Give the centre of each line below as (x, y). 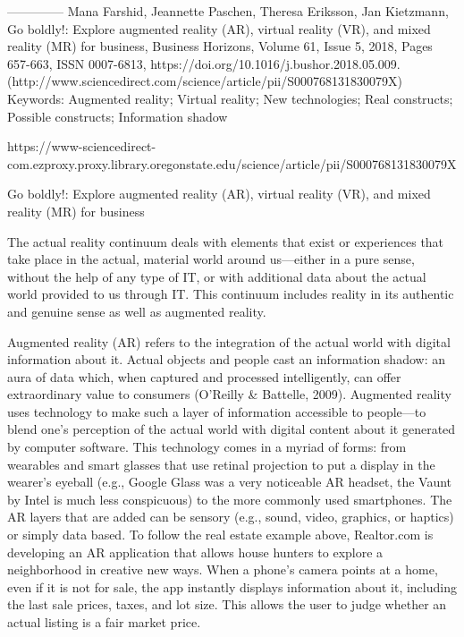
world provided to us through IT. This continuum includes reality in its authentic (231, 294)
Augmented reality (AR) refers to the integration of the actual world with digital (229, 341)
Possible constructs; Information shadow (118, 116)
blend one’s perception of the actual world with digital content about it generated (232, 429)
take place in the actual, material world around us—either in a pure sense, (211, 259)
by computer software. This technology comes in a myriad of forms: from (207, 447)
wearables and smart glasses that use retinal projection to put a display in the (221, 464)
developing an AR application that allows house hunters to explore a (195, 552)
